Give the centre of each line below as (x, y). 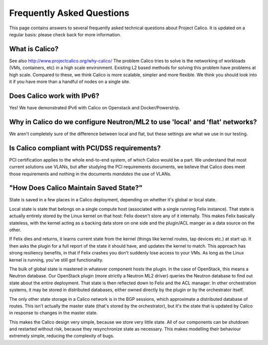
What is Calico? (34, 49)
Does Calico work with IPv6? (54, 96)
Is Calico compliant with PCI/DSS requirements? (85, 148)
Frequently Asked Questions (69, 13)
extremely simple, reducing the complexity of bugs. (62, 336)
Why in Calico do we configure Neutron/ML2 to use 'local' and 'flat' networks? (133, 122)
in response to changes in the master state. (53, 313)
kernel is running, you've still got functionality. (56, 260)
